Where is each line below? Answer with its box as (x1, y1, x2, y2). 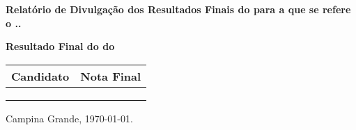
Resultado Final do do (6, 39, 115, 54)
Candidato (11, 67, 70, 84)
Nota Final (80, 67, 141, 84)
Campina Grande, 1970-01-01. (6, 111, 133, 125)
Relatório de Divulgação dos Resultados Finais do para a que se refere (6, 2, 351, 16)
